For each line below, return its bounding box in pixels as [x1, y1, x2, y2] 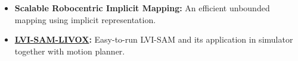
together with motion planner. [14, 44, 125, 57]
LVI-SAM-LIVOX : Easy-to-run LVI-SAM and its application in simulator [14, 33, 293, 46]
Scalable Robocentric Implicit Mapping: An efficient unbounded [14, 2, 270, 14]
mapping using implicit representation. [14, 13, 156, 25]
